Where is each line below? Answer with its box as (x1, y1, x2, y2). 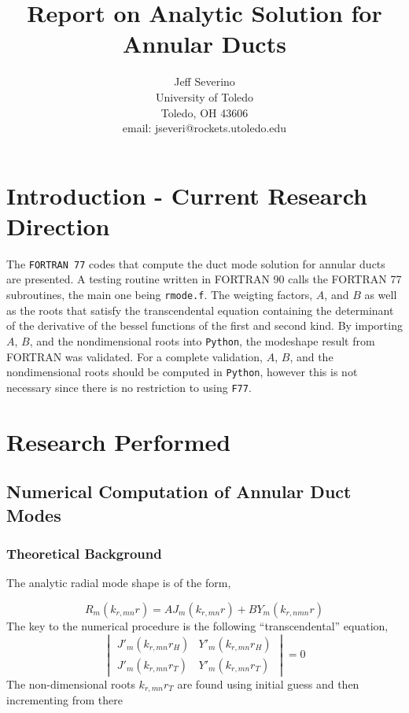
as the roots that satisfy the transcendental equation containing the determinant (6, 301, 394, 318)
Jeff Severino (174, 73, 235, 90)
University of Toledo (155, 88, 254, 105)
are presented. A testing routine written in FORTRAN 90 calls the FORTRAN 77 (6, 271, 402, 287)
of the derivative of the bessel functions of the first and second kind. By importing (6, 317, 403, 334)
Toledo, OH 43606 (160, 104, 249, 120)
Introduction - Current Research (6, 179, 368, 211)
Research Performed (6, 425, 231, 457)
